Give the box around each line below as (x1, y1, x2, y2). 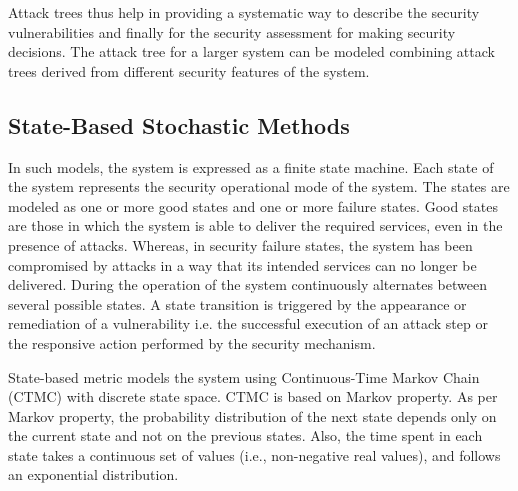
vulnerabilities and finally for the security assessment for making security (8, 21, 456, 42)
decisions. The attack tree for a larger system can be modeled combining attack (8, 41, 495, 62)
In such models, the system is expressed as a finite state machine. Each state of (8, 156, 494, 177)
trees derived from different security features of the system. (8, 60, 370, 81)
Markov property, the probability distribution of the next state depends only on (8, 405, 497, 426)
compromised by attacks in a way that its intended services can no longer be (8, 254, 477, 275)
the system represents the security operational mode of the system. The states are (8, 176, 510, 197)
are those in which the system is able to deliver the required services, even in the (8, 215, 503, 236)
